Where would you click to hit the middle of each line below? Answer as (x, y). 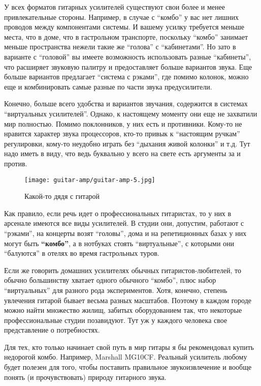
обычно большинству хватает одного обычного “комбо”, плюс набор (110, 280)
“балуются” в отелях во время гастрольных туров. (82, 253)
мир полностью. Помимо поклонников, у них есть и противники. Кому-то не (123, 123)
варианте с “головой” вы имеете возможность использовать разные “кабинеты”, (128, 56)
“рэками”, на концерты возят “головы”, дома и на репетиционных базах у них (125, 233)
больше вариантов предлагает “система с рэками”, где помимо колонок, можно (126, 77)
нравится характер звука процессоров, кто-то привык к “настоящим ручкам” (122, 133)
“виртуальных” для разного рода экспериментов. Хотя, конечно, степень (116, 290)
